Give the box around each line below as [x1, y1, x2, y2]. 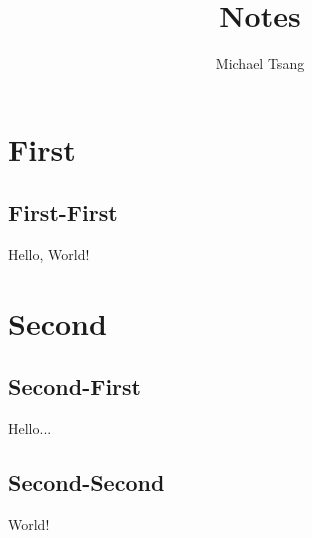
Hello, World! [8, 244, 90, 265]
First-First [8, 197, 118, 228]
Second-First [8, 371, 141, 402]
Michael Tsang [215, 53, 305, 74]
